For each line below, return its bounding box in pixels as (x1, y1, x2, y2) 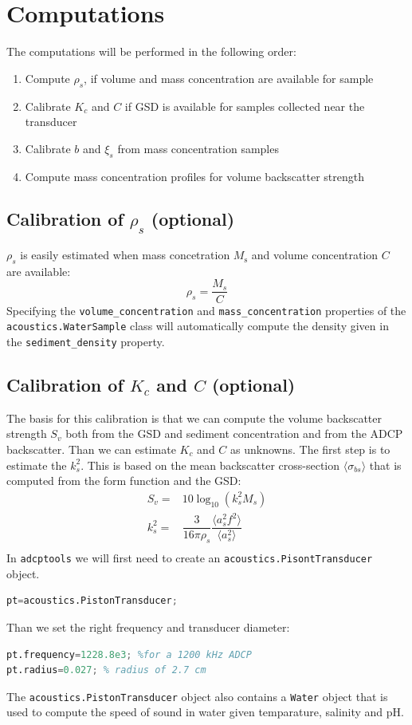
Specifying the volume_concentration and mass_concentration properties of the (6, 301, 406, 318)
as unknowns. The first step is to (230, 440, 390, 457)
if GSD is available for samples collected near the (124, 97, 365, 114)
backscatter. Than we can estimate (6, 440, 176, 457)
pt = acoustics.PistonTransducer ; (6, 595, 178, 607)
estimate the (6, 456, 67, 473)
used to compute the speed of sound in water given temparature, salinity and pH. (6, 703, 404, 720)
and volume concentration (251, 246, 379, 263)
